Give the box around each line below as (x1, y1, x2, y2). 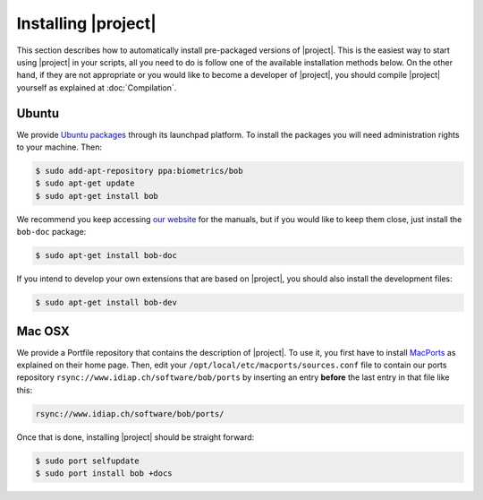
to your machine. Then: (16, 142, 103, 152)
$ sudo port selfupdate (35, 455, 140, 466)
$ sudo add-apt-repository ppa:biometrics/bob (35, 166, 243, 176)
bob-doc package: (16, 227, 87, 237)
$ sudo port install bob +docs (35, 469, 174, 478)
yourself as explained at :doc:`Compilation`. (16, 82, 177, 93)
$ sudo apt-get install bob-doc (35, 251, 178, 261)
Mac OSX (16, 323, 71, 339)
